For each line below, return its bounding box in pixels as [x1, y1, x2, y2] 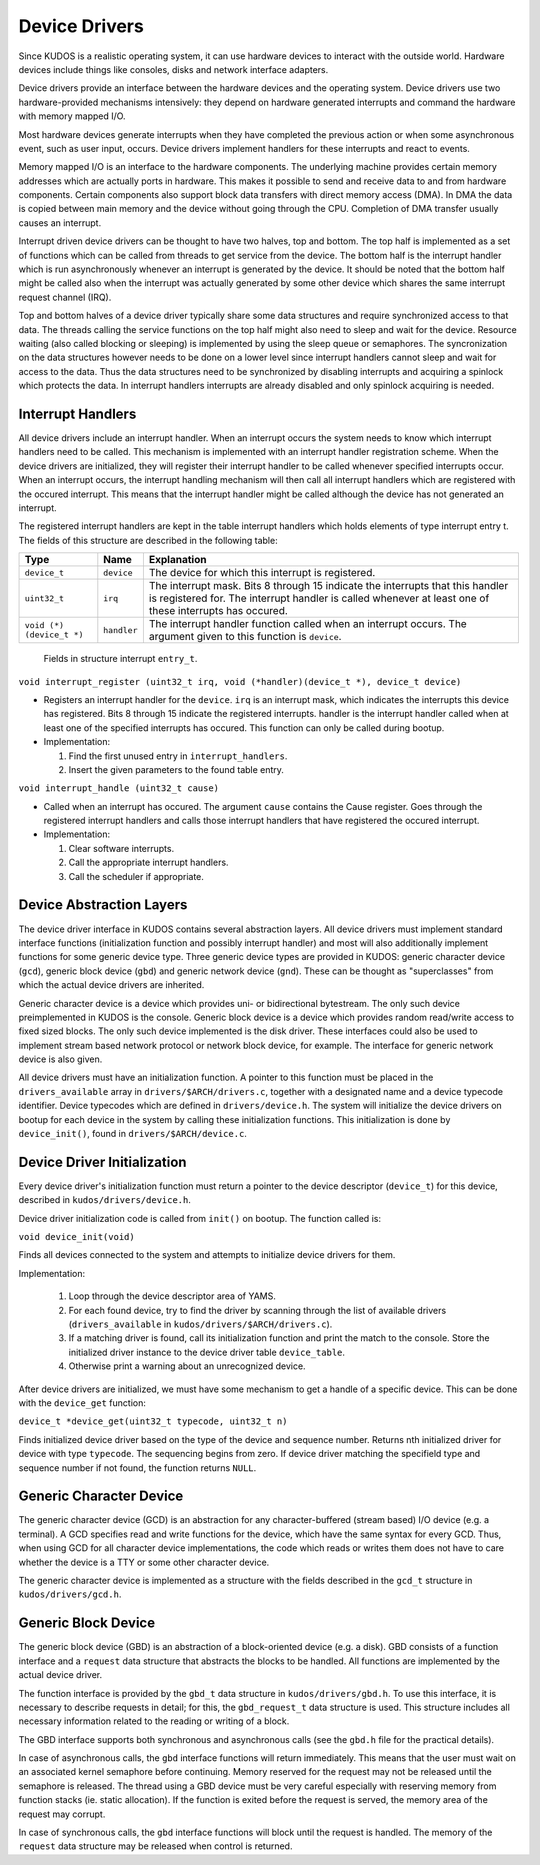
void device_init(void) [18, 1231, 135, 1243]
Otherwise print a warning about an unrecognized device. [68, 1360, 306, 1372]
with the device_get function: [18, 1397, 147, 1409]
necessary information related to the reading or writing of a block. [18, 1715, 290, 1727]
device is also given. [18, 1053, 103, 1065]
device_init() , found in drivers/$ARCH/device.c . [18, 1128, 247, 1140]
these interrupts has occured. [148, 604, 289, 618]
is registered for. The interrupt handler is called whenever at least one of [148, 591, 490, 605]
